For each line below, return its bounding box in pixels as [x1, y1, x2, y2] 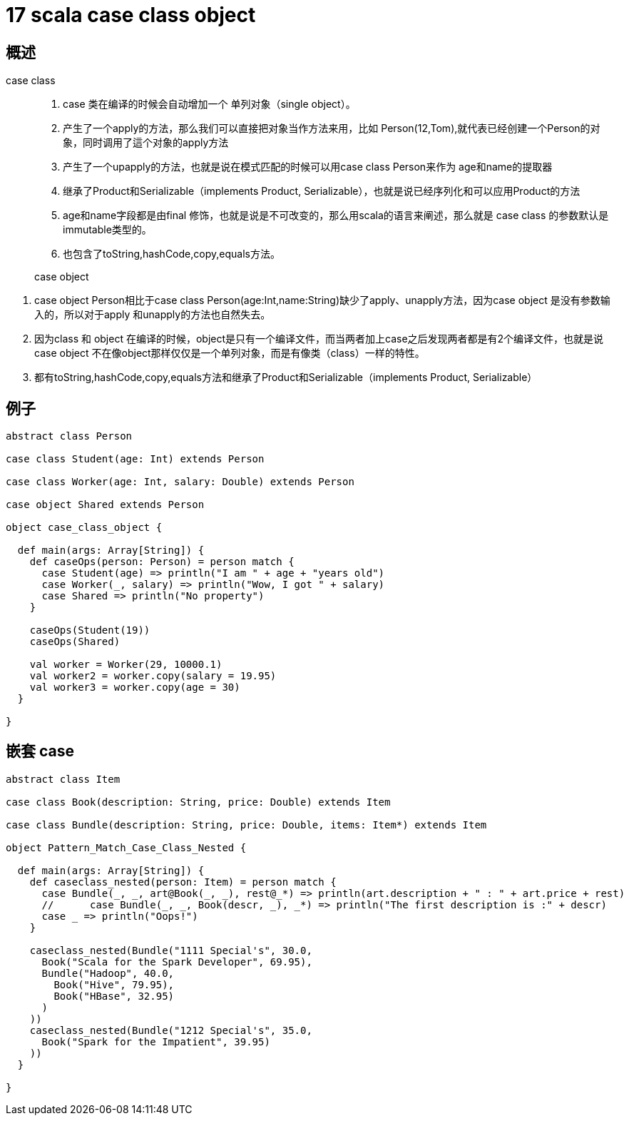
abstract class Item [6, 773, 121, 785]
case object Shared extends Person [6, 499, 205, 511]
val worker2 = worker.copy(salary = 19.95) [29, 670, 277, 682]
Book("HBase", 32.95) [53, 990, 175, 1002]
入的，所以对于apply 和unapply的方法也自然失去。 [34, 308, 271, 321]
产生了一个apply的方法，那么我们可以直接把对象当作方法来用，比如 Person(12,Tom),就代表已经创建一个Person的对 [63, 122, 600, 135]
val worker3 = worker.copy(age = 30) [29, 681, 240, 694]
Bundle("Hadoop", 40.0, [41, 967, 175, 979]
